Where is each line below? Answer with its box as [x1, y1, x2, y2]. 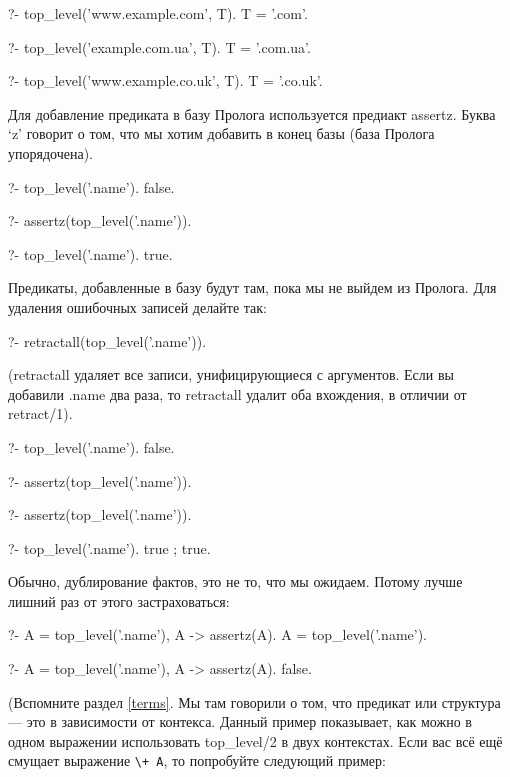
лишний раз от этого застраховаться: [8, 590, 230, 611]
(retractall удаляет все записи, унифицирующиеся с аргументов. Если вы [8, 364, 454, 385]
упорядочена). [8, 142, 93, 163]
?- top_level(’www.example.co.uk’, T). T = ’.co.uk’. [8, 70, 323, 91]
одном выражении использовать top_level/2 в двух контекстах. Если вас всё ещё [8, 730, 503, 751]
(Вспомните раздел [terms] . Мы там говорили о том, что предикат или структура [8, 691, 501, 712]
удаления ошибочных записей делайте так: [8, 296, 268, 317]
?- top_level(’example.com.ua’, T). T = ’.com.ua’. [8, 36, 311, 57]
